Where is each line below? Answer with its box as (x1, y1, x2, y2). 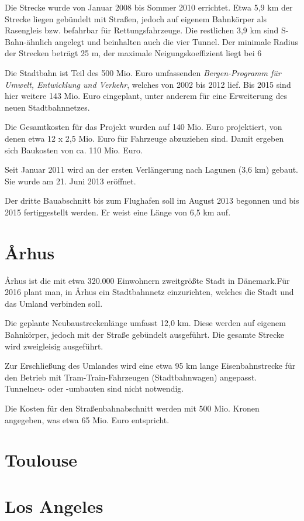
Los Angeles (5, 493, 103, 517)
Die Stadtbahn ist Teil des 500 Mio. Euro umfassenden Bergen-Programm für (5, 66, 281, 78)
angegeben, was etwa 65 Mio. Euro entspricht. (5, 413, 170, 426)
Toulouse (5, 448, 78, 472)
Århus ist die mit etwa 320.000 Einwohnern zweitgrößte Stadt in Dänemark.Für (5, 274, 290, 286)
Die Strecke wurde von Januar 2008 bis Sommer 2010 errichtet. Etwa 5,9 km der (5, 1, 293, 13)
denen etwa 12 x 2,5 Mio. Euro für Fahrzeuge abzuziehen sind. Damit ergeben (5, 132, 284, 144)
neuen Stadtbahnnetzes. (5, 101, 90, 113)
